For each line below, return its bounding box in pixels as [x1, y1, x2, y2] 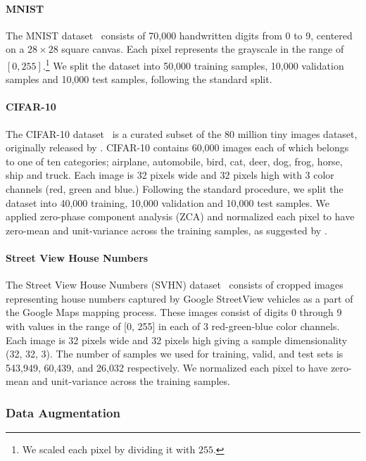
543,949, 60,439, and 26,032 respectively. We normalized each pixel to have [6, 360, 328, 374]
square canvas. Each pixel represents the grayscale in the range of [61, 42, 344, 56]
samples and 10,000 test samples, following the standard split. [6, 72, 272, 87]
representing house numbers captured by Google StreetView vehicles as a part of [6, 291, 353, 305]
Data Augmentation [6, 403, 120, 421]
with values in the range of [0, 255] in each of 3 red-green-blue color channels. [6, 318, 340, 333]
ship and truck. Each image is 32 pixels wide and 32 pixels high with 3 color [6, 168, 334, 182]
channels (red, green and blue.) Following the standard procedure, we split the [6, 182, 343, 196]
